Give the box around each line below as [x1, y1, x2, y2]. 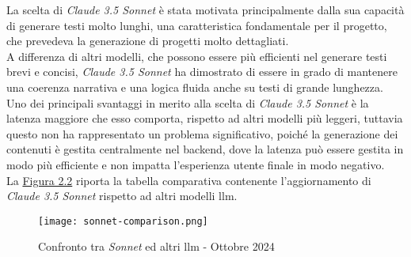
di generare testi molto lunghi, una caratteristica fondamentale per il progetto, [6, 17, 387, 33]
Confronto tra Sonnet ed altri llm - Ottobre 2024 [38, 238, 275, 255]
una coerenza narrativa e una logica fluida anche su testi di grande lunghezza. [6, 78, 383, 95]
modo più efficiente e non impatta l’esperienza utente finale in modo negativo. [6, 156, 385, 172]
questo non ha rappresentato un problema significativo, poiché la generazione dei [6, 125, 398, 142]
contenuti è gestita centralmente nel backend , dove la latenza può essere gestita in [6, 141, 404, 157]
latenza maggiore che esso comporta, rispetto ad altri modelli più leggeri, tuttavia [6, 110, 403, 127]
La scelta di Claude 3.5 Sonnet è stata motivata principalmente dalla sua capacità [6, 2, 405, 17]
